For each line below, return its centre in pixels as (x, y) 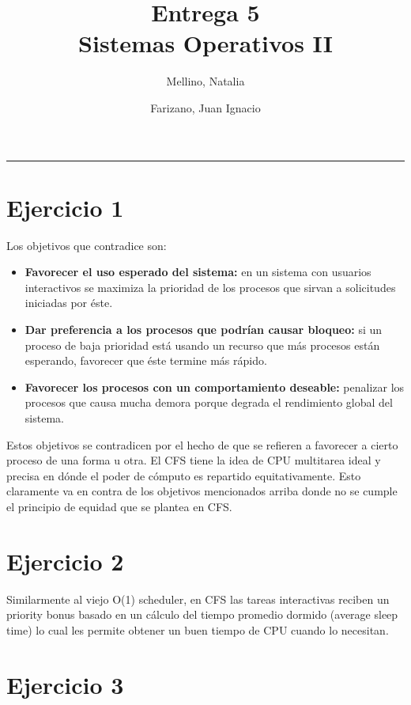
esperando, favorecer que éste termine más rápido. (146, 360)
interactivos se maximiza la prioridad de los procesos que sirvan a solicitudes (210, 287)
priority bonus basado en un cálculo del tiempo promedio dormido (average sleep (202, 614)
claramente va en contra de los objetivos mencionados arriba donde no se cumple (202, 491)
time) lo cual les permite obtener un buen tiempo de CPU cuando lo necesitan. (198, 629)
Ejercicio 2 (65, 561)
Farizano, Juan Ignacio (205, 107)
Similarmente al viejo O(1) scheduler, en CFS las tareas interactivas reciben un (198, 599)
